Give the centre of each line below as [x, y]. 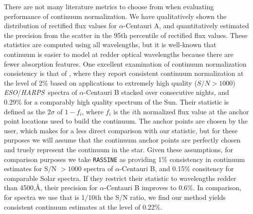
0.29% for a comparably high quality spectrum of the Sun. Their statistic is [117, 101]
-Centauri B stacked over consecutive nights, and [156, 92]
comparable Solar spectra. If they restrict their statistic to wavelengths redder [120, 178]
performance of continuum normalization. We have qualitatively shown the [115, 16]
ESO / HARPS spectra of [41, 92]
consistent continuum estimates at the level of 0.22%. [83, 206]
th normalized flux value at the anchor [192, 111]
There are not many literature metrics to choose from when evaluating [109, 6]
